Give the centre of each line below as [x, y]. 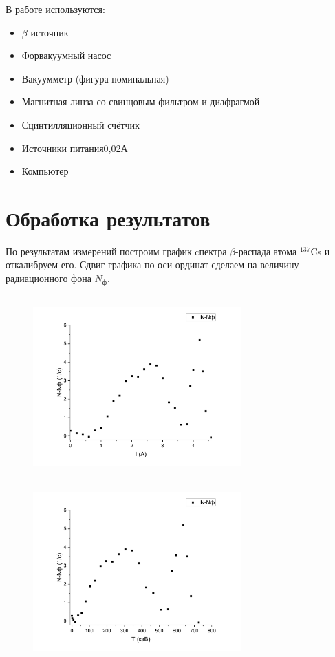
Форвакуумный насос [66, 55]
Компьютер [45, 171]
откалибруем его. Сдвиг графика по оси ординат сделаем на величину [152, 265]
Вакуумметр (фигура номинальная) [95, 78]
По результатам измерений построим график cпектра [116, 251]
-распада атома [266, 251]
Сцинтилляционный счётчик [80, 124]
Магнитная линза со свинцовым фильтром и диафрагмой [141, 101]
